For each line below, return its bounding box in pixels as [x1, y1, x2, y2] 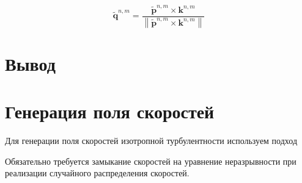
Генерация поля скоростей [5, 99, 215, 124]
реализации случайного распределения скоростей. [5, 167, 190, 179]
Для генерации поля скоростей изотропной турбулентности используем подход [5, 134, 298, 147]
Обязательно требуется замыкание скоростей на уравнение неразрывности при [5, 154, 296, 167]
